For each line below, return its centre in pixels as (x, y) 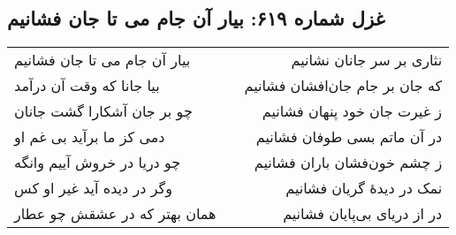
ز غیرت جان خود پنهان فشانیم (352, 111)
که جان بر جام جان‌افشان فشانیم (343, 86)
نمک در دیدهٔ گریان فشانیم (364, 188)
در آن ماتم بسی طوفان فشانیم (349, 137)
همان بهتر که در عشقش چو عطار (115, 214)
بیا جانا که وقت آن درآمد (87, 86)
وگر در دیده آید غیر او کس (93, 188)
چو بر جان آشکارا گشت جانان (103, 111)
